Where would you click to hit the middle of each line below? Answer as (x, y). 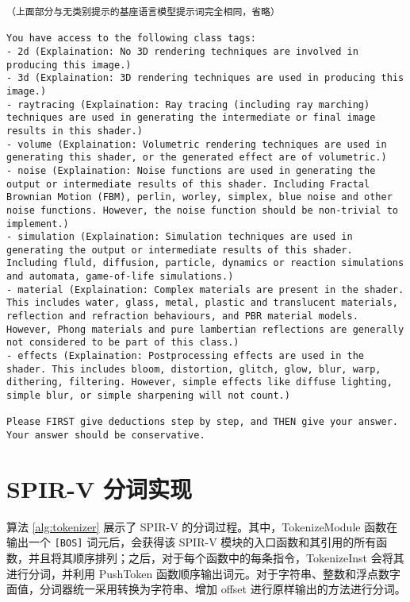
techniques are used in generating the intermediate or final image (191, 118)
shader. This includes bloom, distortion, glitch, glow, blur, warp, (194, 369)
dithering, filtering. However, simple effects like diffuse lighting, (199, 382)
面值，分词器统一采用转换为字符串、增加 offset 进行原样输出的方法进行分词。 (206, 589)
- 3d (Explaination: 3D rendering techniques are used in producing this (205, 78)
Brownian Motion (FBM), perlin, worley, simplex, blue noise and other (199, 197)
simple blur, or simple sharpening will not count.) (148, 396)
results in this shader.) (75, 131)
